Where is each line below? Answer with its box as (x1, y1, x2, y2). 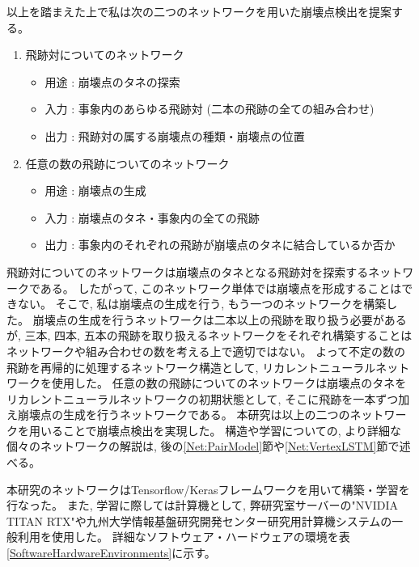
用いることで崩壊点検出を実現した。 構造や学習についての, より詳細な (28, 421, 402, 438)
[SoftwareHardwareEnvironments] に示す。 (6, 544, 216, 561)
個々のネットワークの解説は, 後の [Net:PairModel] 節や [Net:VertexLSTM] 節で (6, 438, 400, 455)
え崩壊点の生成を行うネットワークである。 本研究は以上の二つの (6, 406, 350, 423)
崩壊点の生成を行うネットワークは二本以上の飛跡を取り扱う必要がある (32, 311, 407, 328)
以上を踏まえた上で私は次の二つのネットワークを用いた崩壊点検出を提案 (6, 3, 391, 19)
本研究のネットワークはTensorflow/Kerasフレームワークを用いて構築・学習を (6, 480, 410, 497)
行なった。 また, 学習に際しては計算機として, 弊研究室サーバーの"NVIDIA (6, 497, 399, 514)
